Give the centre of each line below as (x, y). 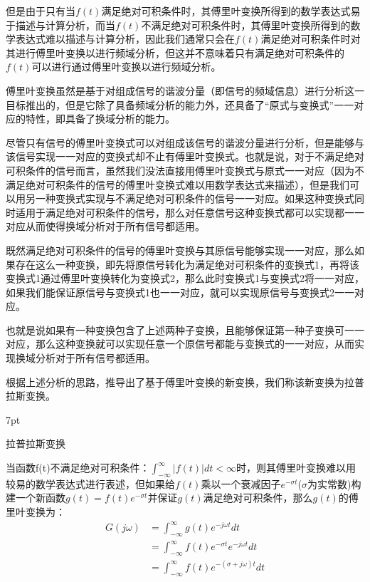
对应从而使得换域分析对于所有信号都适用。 (105, 226)
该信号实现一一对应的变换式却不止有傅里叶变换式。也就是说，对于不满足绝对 (185, 156)
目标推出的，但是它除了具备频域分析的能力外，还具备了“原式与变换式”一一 (180, 104)
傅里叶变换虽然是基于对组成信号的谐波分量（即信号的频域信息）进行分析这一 (185, 90)
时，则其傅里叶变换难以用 (296, 468)
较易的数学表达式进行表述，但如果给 (90, 483)
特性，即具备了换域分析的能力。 (100, 119)
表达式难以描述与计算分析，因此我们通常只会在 (125, 39)
